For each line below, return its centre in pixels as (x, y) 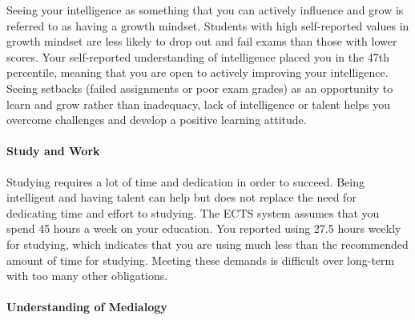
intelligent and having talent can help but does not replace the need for (181, 197)
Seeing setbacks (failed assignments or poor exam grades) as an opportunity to (200, 88)
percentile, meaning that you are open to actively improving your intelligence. (197, 72)
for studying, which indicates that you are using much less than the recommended (207, 244)
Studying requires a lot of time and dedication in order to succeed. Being (185, 181)
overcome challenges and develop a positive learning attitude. (157, 120)
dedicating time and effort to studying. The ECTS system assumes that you (193, 212)
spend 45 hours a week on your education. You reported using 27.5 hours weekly (204, 228)
